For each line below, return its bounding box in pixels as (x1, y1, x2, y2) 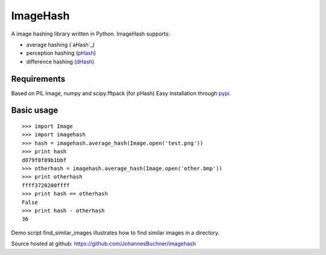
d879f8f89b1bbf (22, 157, 67, 163)
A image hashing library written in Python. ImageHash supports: (11, 30, 170, 37)
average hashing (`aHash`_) (26, 41, 95, 48)
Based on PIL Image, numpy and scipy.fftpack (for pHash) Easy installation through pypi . (11, 89, 231, 96)
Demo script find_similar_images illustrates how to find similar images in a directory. (11, 229, 220, 236)
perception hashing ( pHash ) (26, 49, 96, 57)
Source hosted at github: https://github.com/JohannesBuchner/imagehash (11, 240, 196, 247)
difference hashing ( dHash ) (26, 58, 95, 65)
